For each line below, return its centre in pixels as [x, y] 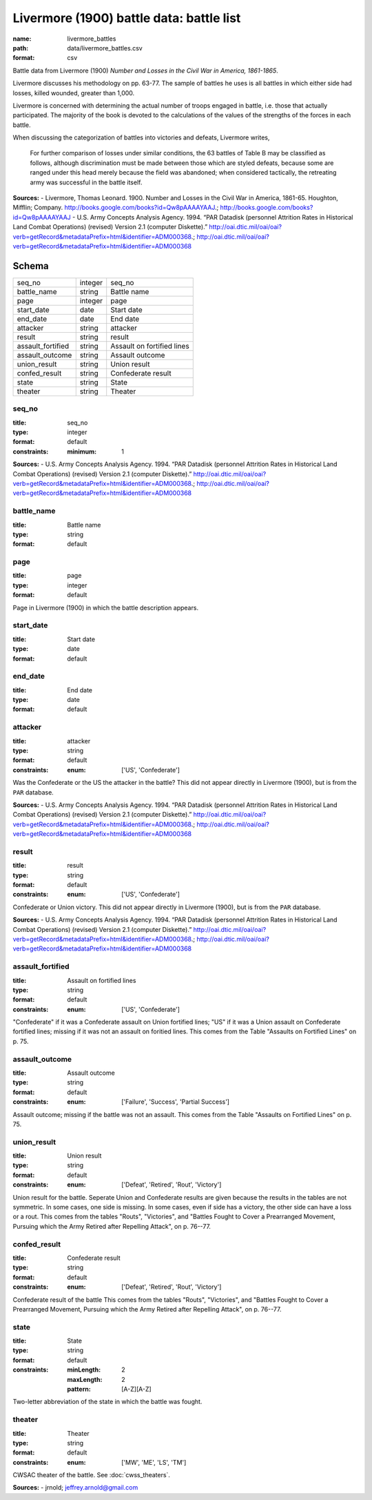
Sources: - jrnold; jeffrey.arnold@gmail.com [75, 1488]
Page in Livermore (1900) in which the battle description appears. [106, 607]
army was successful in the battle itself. [86, 182]
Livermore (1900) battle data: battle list [127, 18]
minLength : [84, 1370]
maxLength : [85, 1379]
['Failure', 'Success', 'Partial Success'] [176, 1102]
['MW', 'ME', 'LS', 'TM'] [154, 1462]
